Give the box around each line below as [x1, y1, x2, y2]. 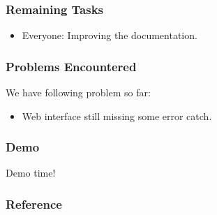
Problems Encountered [6, 57, 137, 75]
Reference [6, 195, 62, 212]
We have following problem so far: [6, 85, 151, 100]
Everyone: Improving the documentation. [22, 28, 197, 43]
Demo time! [6, 165, 56, 180]
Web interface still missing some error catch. [22, 108, 212, 123]
